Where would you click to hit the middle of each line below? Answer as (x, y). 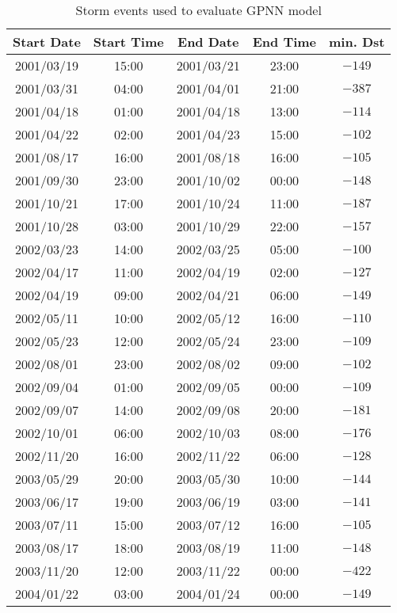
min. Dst (357, 42)
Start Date (47, 42)
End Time (284, 42)
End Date (208, 42)
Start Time (128, 42)
